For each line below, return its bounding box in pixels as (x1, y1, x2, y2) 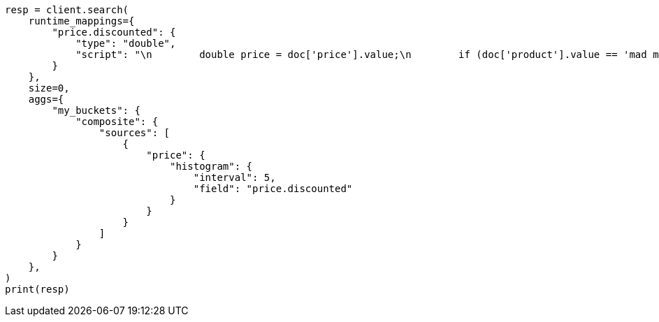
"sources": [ (99, 127, 171, 138)
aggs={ (28, 94, 64, 105)
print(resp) (5, 284, 70, 295)
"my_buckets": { (52, 105, 140, 116)
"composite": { (75, 116, 159, 127)
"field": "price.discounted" (193, 183, 353, 194)
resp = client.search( (5, 4, 129, 15)
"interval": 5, (193, 172, 276, 183)
